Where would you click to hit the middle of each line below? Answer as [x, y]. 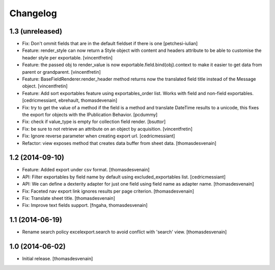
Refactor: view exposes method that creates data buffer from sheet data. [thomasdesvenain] [119, 143]
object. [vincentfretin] [45, 86]
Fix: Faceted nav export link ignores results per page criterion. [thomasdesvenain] [108, 191]
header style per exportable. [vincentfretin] [67, 57]
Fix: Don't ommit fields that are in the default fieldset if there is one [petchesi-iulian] [110, 44]
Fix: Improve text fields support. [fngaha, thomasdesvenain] [85, 205]
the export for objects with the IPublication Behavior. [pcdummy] [90, 114]
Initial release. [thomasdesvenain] [58, 259]
